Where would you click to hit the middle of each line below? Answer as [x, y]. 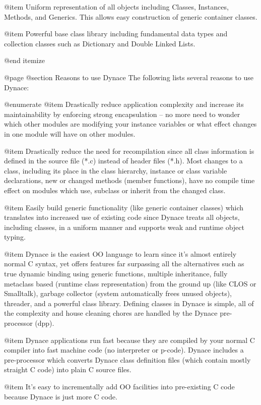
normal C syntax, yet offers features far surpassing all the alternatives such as [124, 264]
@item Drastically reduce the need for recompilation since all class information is [129, 151]
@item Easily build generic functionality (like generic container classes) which [124, 207]
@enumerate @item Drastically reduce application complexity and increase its [124, 104]
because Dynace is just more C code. [61, 396]
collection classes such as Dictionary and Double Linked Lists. [100, 43]
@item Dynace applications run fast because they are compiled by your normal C [129, 340]
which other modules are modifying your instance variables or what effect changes [130, 124]
